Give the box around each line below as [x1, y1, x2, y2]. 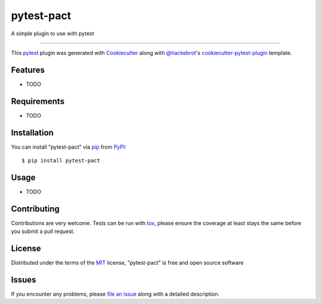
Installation [11, 127, 54, 137]
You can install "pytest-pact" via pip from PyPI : [11, 143, 126, 151]
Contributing [11, 204, 60, 214]
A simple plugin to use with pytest [11, 30, 95, 37]
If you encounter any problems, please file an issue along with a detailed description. [11, 290, 220, 298]
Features [11, 65, 45, 75]
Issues [11, 275, 36, 285]
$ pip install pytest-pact [21, 157, 101, 164]
